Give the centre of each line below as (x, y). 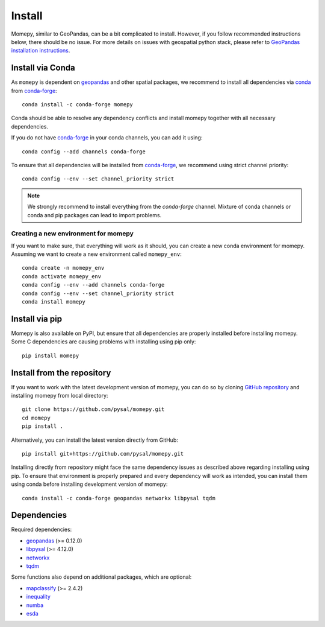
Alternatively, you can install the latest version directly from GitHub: (95, 440)
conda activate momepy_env (62, 276)
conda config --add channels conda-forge (84, 151)
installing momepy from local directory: (60, 396)
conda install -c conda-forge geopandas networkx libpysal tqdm (119, 498)
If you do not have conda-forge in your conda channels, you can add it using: (107, 138)
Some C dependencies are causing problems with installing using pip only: (104, 342)
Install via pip (37, 319)
